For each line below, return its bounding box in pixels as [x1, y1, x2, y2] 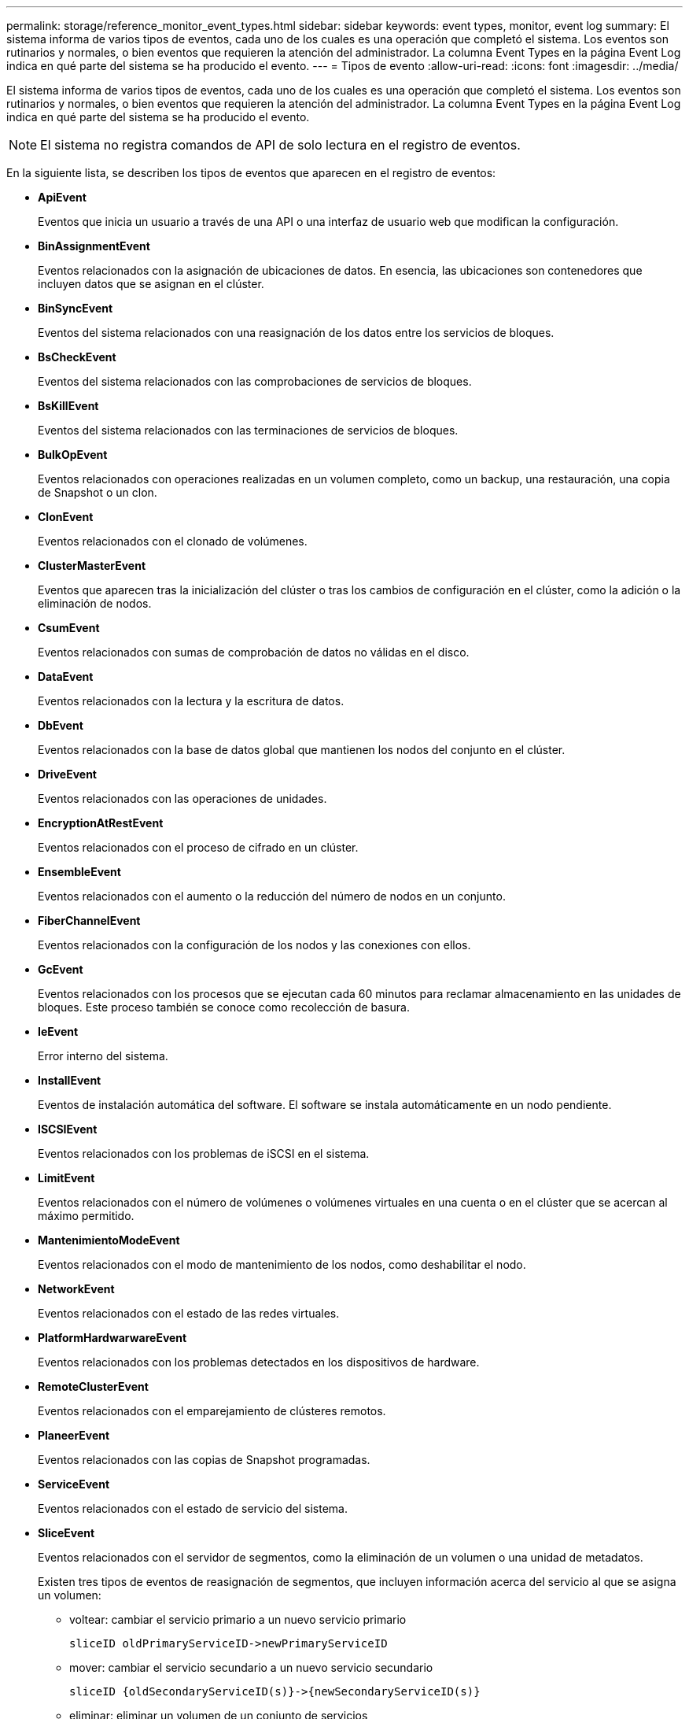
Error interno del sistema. [38, 1049, 168, 1063]
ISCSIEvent [38, 1122, 98, 1136]
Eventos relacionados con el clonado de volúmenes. [38, 534, 308, 548]
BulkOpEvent [38, 448, 108, 461]
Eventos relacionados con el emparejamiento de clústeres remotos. [38, 1404, 386, 1418]
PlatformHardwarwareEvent [38, 1331, 187, 1344]
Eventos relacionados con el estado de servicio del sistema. [38, 1502, 348, 1515]
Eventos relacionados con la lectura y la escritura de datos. [38, 694, 344, 708]
